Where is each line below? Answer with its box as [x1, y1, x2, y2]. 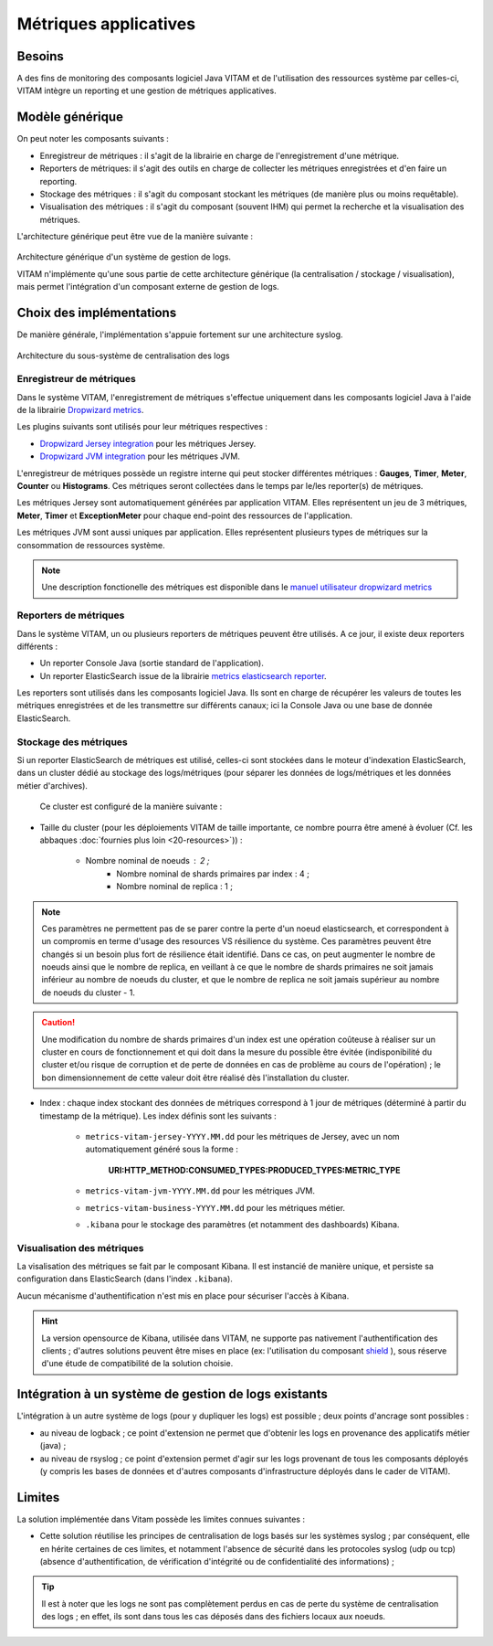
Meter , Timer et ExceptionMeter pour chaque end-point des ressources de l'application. [16, 510, 353, 521]
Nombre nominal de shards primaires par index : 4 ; [116, 868, 309, 879]
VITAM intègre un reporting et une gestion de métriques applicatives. [16, 85, 278, 96]
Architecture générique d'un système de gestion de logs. [16, 251, 232, 262]
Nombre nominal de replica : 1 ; [116, 881, 233, 892]
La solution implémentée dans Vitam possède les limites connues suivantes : [16, 1513, 306, 1524]
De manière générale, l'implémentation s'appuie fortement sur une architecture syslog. [16, 329, 343, 340]
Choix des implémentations [16, 305, 177, 321]
